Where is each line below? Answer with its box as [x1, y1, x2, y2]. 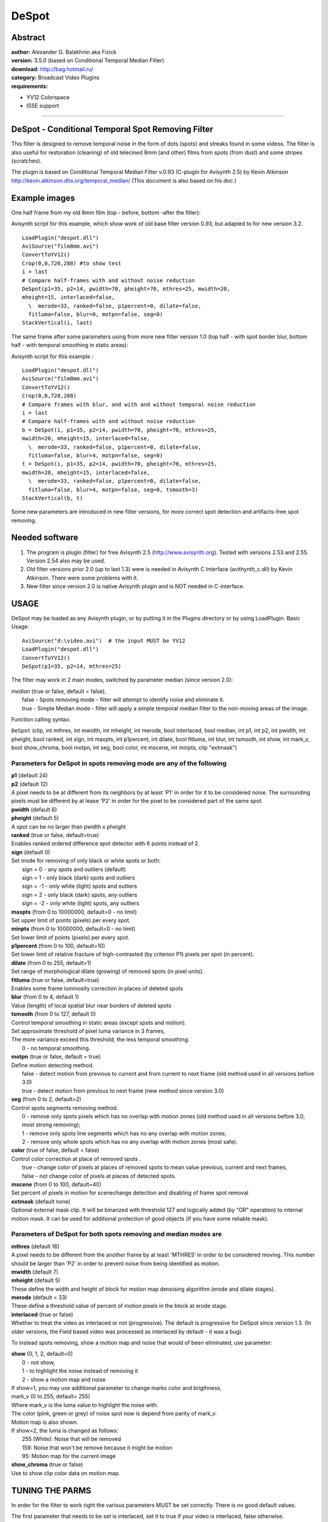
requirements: [11, 82, 49, 89]
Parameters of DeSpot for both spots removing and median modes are [11, 1230, 222, 1238]
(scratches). [11, 157, 42, 164]
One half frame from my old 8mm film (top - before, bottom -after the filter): [11, 209, 201, 216]
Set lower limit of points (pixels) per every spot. [11, 933, 130, 941]
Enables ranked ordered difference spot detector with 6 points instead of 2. [11, 840, 200, 847]
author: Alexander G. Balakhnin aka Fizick [11, 49, 117, 56]
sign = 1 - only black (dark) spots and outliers [22, 874, 135, 881]
